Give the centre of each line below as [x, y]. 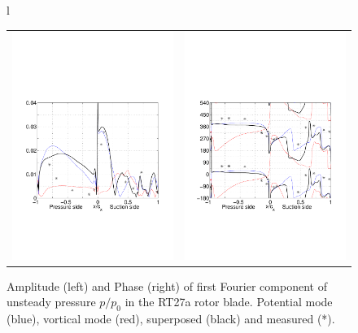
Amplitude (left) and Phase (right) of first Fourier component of [167, 285]
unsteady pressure [51, 302]
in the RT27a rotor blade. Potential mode [229, 302]
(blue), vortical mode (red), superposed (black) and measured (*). [171, 318]
